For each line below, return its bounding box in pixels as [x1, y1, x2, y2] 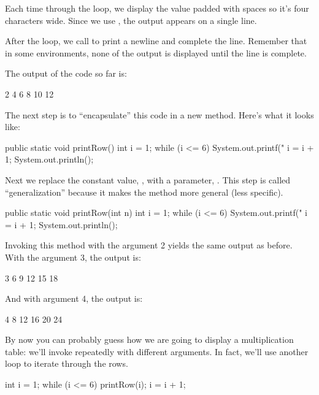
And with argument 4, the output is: [5, 292, 143, 305]
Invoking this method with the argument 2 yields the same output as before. [5, 239, 293, 251]
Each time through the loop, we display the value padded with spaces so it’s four [5, 2, 309, 14]
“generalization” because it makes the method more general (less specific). [5, 185, 283, 198]
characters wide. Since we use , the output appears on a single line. [5, 13, 257, 26]
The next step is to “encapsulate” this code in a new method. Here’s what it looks [5, 108, 314, 121]
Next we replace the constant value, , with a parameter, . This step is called [5, 173, 291, 186]
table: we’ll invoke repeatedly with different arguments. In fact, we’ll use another [5, 345, 309, 358]
